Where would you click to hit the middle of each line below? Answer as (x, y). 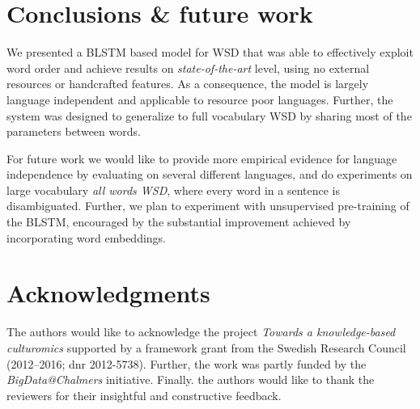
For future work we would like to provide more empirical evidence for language (202, 158)
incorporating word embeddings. (87, 237)
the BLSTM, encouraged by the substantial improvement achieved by (179, 222)
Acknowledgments (108, 293)
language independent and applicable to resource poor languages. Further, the (200, 99)
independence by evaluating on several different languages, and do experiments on (210, 174)
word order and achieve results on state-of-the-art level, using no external (188, 67)
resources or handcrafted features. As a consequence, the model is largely (188, 84)
